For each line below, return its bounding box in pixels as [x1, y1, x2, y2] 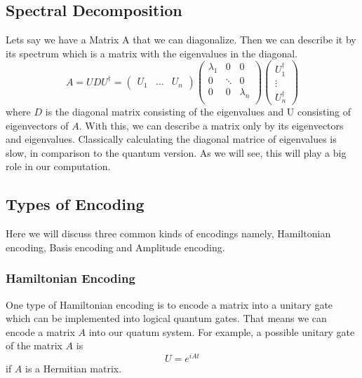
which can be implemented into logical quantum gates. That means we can [6, 311, 327, 325]
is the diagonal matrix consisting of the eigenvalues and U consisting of [45, 104, 351, 119]
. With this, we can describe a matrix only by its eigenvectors [79, 118, 344, 132]
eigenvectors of [6, 118, 69, 132]
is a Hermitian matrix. [25, 361, 122, 376]
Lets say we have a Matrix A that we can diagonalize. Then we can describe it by [6, 32, 356, 47]
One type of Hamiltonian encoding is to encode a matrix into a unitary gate [6, 297, 333, 311]
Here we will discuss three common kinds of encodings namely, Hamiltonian [6, 226, 331, 241]
